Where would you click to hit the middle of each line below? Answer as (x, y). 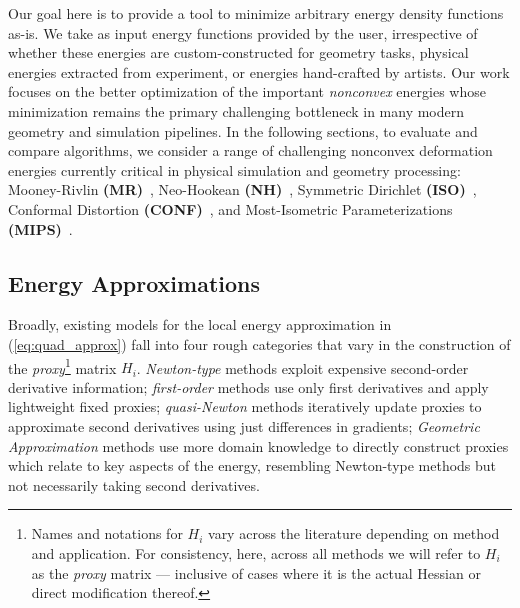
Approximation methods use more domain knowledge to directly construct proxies (258, 445)
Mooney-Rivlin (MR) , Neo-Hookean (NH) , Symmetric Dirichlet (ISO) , (242, 189)
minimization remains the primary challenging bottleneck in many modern (236, 110)
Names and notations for (107, 533)
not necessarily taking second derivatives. (134, 484)
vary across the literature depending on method (354, 533)
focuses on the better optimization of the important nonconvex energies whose (247, 91)
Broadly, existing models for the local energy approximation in (200, 324)
